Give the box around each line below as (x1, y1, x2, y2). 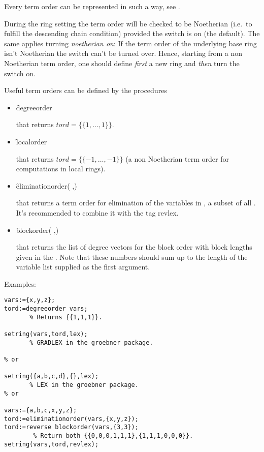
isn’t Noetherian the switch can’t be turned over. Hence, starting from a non (4, 48, 243, 58)
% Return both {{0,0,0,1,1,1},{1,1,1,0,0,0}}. (33, 432, 193, 439)
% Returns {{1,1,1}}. (29, 313, 103, 321)
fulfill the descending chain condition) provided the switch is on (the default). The (4, 28, 260, 39)
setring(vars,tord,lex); (4, 330, 88, 338)
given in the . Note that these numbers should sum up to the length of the (16, 251, 248, 262)
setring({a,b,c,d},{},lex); (4, 373, 99, 380)
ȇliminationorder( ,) (16, 180, 77, 191)
